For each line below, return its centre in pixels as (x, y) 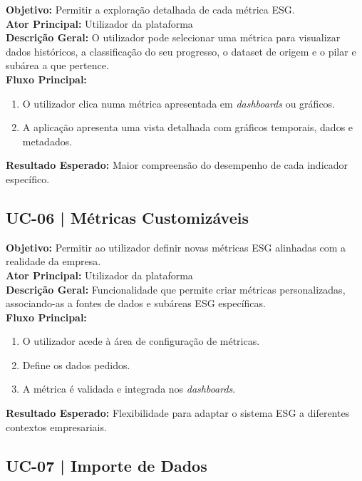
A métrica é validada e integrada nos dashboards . (129, 389)
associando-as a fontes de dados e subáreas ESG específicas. (136, 303)
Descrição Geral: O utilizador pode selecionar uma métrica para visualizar (173, 37)
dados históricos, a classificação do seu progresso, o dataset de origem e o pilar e (181, 51)
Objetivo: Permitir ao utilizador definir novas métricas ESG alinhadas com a (176, 247)
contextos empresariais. (56, 426)
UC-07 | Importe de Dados (107, 465)
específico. (28, 179)
